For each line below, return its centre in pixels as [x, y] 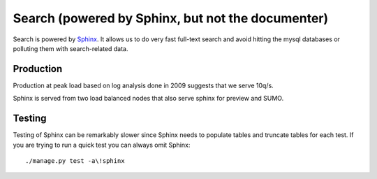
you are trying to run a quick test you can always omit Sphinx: [102, 145]
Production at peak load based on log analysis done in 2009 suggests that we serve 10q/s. [143, 85]
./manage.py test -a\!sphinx [75, 160]
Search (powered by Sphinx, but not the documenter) [171, 18]
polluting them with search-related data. [71, 48]
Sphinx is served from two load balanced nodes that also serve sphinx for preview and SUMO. [148, 99]
